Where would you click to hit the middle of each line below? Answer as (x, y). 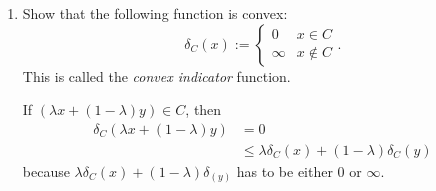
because (46, 170)
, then (203, 109)
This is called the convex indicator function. (156, 75)
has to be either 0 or (299, 170)
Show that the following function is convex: (155, 13)
